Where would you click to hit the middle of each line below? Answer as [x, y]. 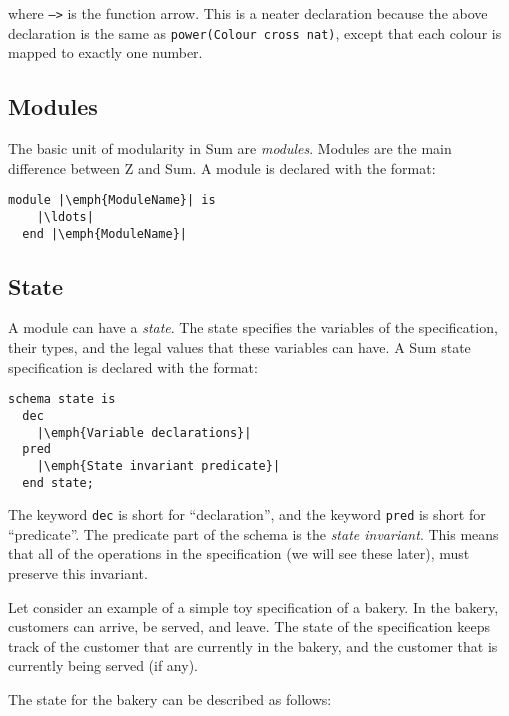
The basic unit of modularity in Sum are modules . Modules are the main [230, 148]
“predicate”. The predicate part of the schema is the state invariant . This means [253, 533]
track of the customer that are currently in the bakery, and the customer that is [253, 645]
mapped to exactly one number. [105, 52]
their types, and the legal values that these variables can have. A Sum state [239, 347]
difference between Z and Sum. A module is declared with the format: [222, 167]
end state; [58, 482]
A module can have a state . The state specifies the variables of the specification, [253, 327]
